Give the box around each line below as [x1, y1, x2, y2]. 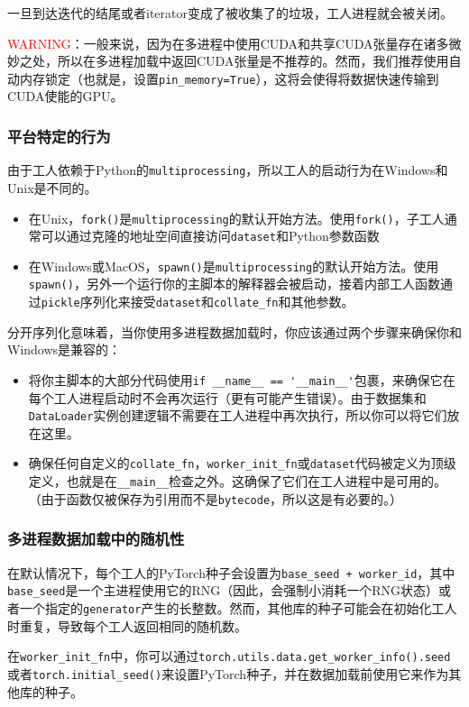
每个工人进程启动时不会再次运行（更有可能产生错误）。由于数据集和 [28, 388, 427, 407]
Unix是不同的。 [7, 178, 97, 197]
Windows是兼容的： [7, 340, 122, 359]
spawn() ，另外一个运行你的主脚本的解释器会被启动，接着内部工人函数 [28, 274, 440, 293]
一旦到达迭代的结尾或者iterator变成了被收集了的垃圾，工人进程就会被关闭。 [7, 4, 453, 22]
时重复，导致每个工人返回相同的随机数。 [7, 616, 247, 635]
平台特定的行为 [7, 124, 111, 147]
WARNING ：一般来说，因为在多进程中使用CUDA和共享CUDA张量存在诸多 [7, 33, 449, 52]
